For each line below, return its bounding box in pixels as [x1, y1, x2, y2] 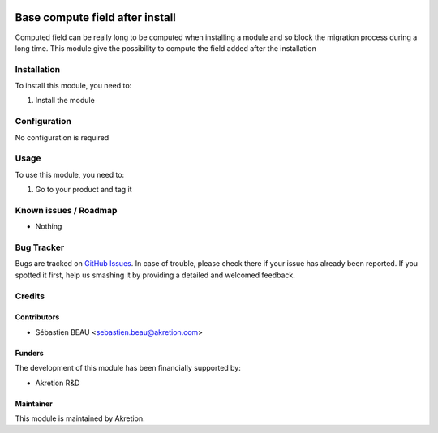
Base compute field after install [15, 11, 176, 24]
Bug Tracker [15, 242, 65, 253]
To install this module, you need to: [15, 81, 132, 91]
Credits [15, 290, 45, 302]
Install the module [35, 96, 95, 105]
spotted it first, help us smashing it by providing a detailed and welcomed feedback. [15, 270, 295, 280]
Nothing [35, 221, 62, 231]
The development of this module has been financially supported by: [15, 363, 241, 373]
